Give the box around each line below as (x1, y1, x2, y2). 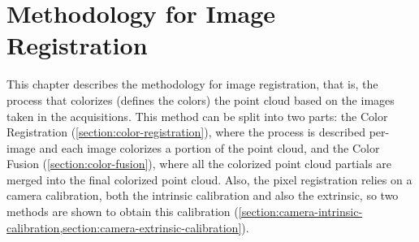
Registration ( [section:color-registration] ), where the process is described (6, 123, 365, 140)
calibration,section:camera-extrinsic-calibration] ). (6, 218, 249, 236)
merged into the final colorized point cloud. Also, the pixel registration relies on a (6, 171, 413, 188)
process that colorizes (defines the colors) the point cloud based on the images (6, 91, 395, 108)
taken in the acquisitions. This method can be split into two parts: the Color (6, 107, 388, 124)
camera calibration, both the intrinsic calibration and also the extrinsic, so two (6, 187, 399, 204)
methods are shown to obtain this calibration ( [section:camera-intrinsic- (6, 203, 363, 220)
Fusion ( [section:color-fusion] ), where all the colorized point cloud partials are (6, 155, 392, 172)
